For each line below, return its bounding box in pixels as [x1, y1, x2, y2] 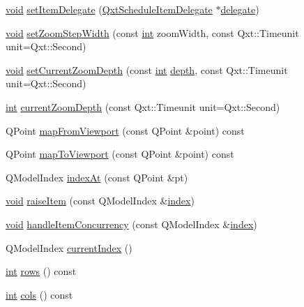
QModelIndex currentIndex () [6, 240, 132, 255]
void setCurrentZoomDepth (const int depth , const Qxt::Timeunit [6, 62, 288, 77]
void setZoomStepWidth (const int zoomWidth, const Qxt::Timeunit [6, 25, 299, 40]
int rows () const [6, 264, 77, 278]
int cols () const [6, 287, 73, 301]
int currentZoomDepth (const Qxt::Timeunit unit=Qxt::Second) [6, 99, 280, 114]
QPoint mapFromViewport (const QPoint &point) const [6, 123, 245, 137]
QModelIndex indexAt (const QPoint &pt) [6, 170, 188, 184]
